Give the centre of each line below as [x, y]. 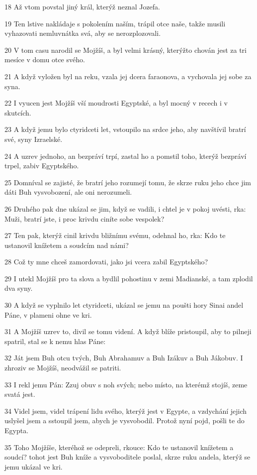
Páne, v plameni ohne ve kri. [48, 314]
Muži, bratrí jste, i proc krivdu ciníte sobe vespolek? [85, 218]
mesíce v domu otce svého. [45, 59]
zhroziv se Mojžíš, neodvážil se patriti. [63, 368]
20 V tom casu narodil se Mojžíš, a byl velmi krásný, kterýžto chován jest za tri [126, 50]
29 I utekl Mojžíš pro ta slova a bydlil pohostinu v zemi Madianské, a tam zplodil [129, 278]
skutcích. [18, 112]
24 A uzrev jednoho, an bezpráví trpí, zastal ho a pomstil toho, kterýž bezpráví [126, 156]
